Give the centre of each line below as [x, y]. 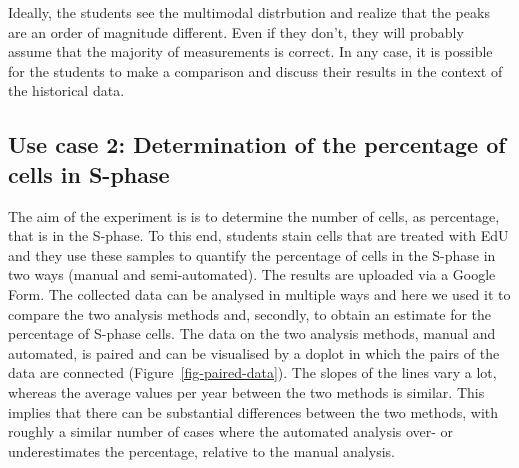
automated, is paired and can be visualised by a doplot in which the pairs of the [254, 352]
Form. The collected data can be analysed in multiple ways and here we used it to [259, 293]
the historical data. [66, 90]
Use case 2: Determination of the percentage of [257, 144]
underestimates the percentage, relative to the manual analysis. [201, 450]
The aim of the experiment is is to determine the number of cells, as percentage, [254, 215]
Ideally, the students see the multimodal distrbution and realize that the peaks [249, 12]
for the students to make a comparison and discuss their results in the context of [255, 70]
